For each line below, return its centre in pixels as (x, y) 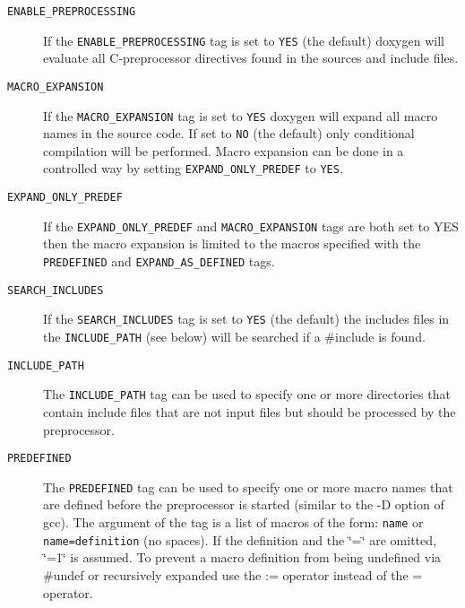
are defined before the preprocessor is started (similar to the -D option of (244, 504)
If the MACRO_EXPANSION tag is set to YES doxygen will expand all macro (241, 115)
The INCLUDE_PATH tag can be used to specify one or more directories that (247, 394)
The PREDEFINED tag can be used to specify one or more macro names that (248, 486)
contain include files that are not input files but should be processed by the (250, 411)
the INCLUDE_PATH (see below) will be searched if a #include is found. (234, 336)
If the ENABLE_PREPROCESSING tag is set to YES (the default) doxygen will (244, 40)
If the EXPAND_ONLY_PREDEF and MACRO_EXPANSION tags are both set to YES (251, 226)
